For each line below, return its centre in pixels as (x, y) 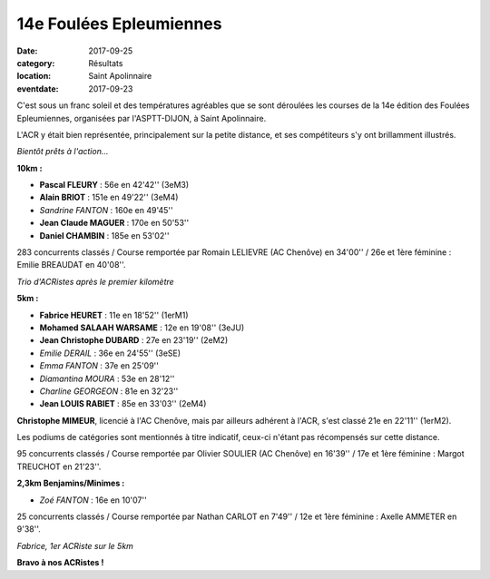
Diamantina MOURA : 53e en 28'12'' (107, 378)
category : (36, 63)
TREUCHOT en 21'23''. (59, 466)
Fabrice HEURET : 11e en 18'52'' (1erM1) (114, 315)
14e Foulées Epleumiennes (119, 24)
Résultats (106, 63)
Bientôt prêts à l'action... (63, 152)
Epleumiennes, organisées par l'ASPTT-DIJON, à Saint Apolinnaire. (142, 118)
